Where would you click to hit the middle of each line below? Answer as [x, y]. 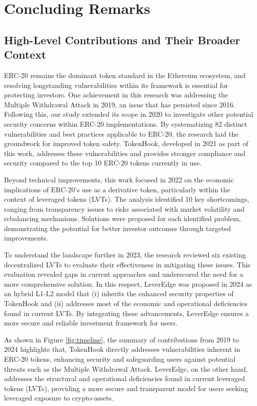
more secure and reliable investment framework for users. [91, 323]
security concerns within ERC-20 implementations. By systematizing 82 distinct [126, 123]
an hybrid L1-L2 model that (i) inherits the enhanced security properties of [119, 293]
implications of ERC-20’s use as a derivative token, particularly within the [117, 189]
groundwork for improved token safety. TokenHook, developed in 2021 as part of [126, 143]
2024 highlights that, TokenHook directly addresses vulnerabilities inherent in [122, 349]
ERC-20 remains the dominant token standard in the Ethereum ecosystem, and [125, 75]
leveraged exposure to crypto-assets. [59, 398]
